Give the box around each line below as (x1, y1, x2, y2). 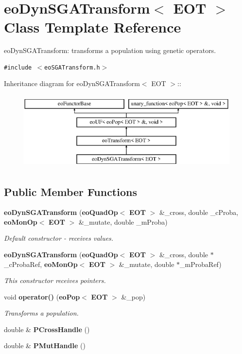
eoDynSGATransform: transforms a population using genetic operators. (4, 45, 216, 55)
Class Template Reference (4, 17, 181, 37)
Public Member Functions (4, 184, 137, 199)
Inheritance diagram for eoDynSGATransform (4, 78, 140, 88)
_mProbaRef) (180, 259, 222, 269)
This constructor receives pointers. (4, 275, 106, 285)
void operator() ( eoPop (4, 291, 80, 301)
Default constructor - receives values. (4, 233, 114, 243)
